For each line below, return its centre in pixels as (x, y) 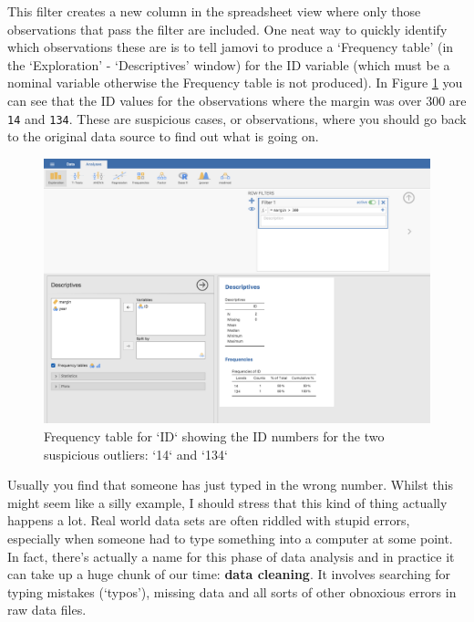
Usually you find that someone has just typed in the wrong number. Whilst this (231, 485)
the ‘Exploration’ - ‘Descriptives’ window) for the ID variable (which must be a (229, 64)
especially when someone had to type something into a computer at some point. (230, 539)
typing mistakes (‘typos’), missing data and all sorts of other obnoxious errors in (232, 591)
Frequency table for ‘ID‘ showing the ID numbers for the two (214, 436)
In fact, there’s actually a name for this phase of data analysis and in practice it (231, 556)
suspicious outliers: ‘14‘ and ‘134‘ (136, 454)
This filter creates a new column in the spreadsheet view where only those (214, 11)
